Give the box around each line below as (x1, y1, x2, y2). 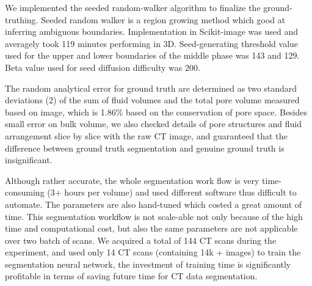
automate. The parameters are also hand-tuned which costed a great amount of (5, 197, 302, 210)
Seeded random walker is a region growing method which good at (41, 13, 286, 26)
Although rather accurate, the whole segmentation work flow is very (5, 174, 259, 186)
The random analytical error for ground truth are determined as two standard (5, 81, 297, 94)
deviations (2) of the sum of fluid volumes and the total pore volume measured (5, 94, 300, 106)
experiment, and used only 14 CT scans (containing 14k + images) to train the (5, 246, 301, 258)
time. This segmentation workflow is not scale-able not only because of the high (5, 210, 303, 222)
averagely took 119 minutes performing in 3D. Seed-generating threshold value (5, 37, 299, 50)
